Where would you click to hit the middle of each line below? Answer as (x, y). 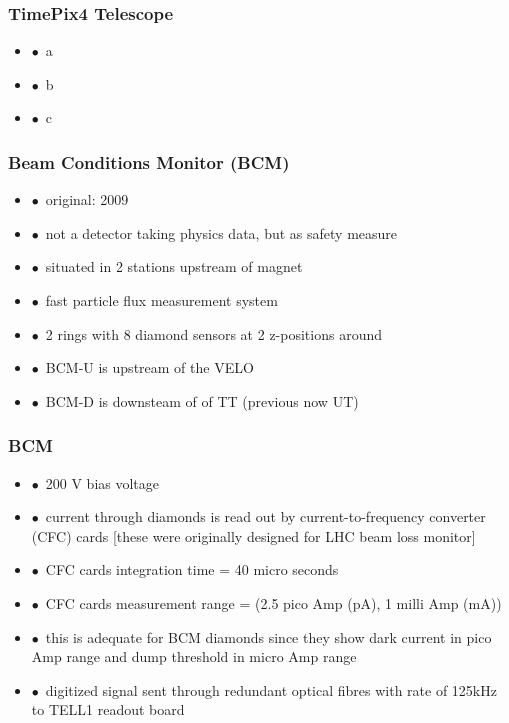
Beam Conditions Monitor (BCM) (149, 161)
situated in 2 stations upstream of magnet (174, 266)
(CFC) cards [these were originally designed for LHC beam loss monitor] (253, 535)
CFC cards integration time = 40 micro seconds (192, 569)
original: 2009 (87, 199)
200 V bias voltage (102, 482)
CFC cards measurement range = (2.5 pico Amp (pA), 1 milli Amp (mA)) (273, 602)
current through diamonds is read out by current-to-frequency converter (265, 516)
